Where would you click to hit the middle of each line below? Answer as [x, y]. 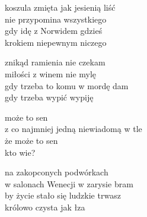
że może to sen [31, 140]
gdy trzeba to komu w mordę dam [67, 85]
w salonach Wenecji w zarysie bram [69, 183]
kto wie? [20, 152]
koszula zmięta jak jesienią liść [60, 7]
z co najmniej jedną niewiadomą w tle [73, 129]
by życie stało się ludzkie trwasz [63, 195]
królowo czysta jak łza [45, 207]
